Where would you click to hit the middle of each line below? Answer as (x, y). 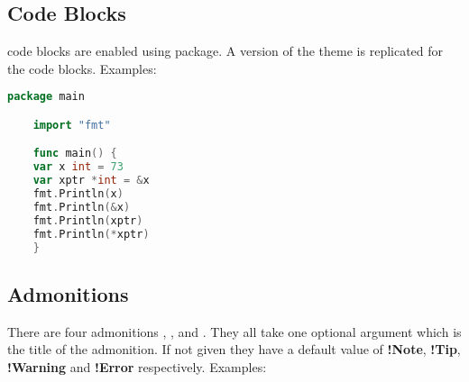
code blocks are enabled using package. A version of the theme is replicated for (225, 51)
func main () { (75, 154)
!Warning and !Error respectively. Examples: (137, 366)
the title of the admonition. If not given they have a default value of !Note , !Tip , (234, 349)
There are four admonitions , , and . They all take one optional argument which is (234, 331)
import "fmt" (72, 125)
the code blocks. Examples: (82, 68)
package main (46, 97)
